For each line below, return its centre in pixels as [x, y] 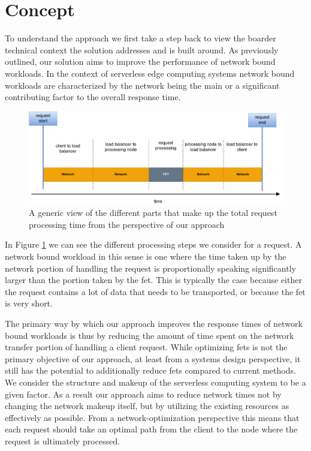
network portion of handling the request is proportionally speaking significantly [150, 268]
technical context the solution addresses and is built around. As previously [142, 49]
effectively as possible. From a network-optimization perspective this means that [152, 417]
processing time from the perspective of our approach [127, 224]
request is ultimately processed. [63, 441]
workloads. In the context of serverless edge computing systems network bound [150, 73]
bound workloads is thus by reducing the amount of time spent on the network [150, 335]
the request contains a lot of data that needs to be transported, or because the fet [155, 291]
